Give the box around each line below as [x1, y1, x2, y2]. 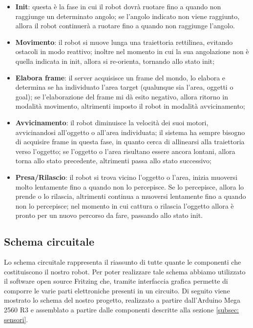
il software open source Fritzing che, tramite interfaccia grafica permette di [4, 276, 228, 286]
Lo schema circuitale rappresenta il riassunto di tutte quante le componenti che [4, 257, 241, 267]
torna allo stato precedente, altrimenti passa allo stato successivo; [15, 155, 211, 166]
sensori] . [4, 314, 28, 324]
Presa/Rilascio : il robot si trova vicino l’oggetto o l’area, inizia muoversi [15, 172, 237, 182]
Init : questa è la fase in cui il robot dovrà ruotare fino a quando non [15, 1, 221, 11]
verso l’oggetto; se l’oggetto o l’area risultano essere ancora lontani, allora [15, 146, 235, 156]
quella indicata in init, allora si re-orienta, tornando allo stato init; [15, 56, 214, 66]
